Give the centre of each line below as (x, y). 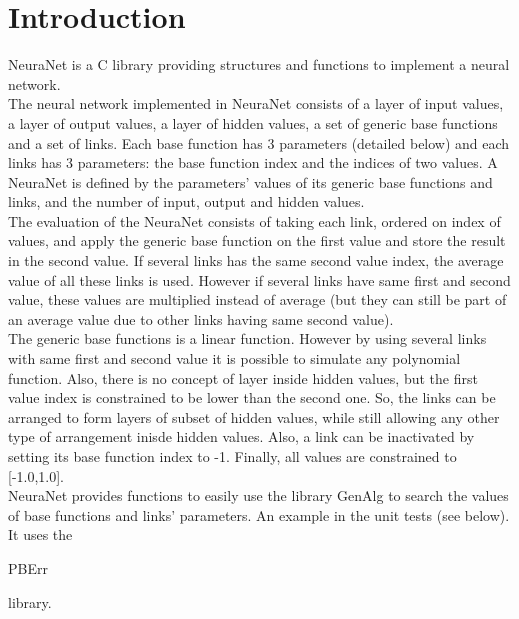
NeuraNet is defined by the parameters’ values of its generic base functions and (250, 181)
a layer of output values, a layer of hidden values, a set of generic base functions (253, 122)
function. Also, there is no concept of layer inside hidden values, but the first (243, 377)
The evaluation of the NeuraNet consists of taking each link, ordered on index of (254, 220)
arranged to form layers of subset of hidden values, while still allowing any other (254, 416)
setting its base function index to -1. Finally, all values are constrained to (232, 456)
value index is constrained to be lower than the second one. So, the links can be (252, 397)
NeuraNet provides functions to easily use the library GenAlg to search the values (258, 495)
